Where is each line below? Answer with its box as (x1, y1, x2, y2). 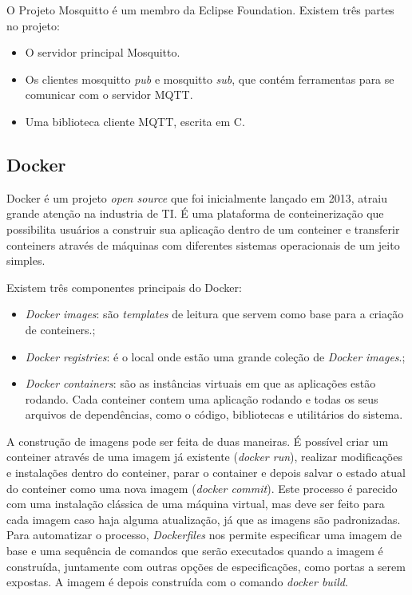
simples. (6, 252, 46, 269)
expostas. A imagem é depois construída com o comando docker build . (6, 573, 348, 590)
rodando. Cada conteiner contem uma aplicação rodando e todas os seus (25, 390, 378, 407)
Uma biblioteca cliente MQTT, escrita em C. (25, 112, 245, 129)
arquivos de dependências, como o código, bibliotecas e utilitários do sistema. (25, 406, 403, 423)
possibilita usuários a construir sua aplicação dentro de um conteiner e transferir (6, 220, 400, 237)
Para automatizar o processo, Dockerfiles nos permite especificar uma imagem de (6, 526, 402, 543)
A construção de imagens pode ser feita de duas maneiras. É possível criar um (6, 432, 389, 449)
